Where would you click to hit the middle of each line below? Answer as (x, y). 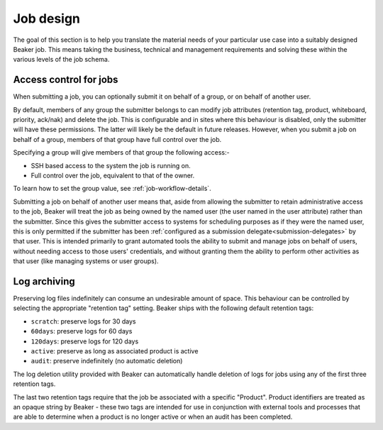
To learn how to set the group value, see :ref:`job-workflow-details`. (112, 189)
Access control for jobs (66, 80)
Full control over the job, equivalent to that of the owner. (113, 175)
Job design (47, 18)
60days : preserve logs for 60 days (82, 331)
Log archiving (44, 281)
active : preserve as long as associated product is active (115, 351)
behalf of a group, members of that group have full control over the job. (117, 139)
